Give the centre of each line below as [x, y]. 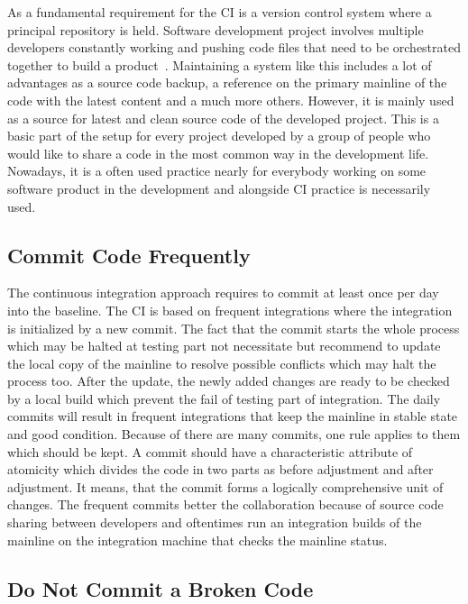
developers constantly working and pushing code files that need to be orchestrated [234, 47]
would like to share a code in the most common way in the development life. [218, 153]
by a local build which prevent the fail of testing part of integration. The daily [224, 398]
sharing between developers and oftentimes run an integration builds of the [215, 522]
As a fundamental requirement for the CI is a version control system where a [220, 12]
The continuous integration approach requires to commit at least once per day [223, 293]
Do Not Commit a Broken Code [161, 588]
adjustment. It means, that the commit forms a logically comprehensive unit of [225, 486]
